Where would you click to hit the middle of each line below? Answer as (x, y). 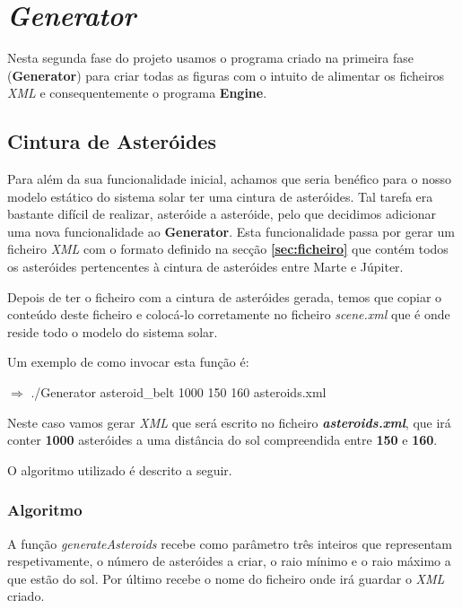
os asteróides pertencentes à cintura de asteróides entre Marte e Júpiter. (205, 267)
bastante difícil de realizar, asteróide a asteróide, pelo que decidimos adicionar (222, 214)
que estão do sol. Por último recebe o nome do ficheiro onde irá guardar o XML (226, 578)
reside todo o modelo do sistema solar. (113, 331)
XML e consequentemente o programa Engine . (137, 93)
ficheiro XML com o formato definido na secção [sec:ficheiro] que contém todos (228, 249)
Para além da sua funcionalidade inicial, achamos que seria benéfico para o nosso (229, 179)
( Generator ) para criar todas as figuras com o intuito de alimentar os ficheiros (226, 75)
